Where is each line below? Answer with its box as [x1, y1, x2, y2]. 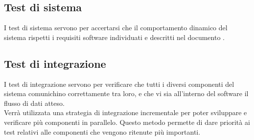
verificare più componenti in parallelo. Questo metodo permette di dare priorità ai [4, 117, 250, 127]
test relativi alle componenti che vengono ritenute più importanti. [4, 126, 201, 137]
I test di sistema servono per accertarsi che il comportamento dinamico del [4, 22, 228, 33]
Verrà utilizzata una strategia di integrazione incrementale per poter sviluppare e [4, 107, 247, 118]
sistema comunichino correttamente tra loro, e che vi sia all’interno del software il [4, 88, 249, 99]
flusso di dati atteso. [4, 98, 65, 108]
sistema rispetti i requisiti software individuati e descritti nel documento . [4, 32, 225, 42]
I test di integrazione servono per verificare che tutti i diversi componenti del [4, 79, 234, 89]
